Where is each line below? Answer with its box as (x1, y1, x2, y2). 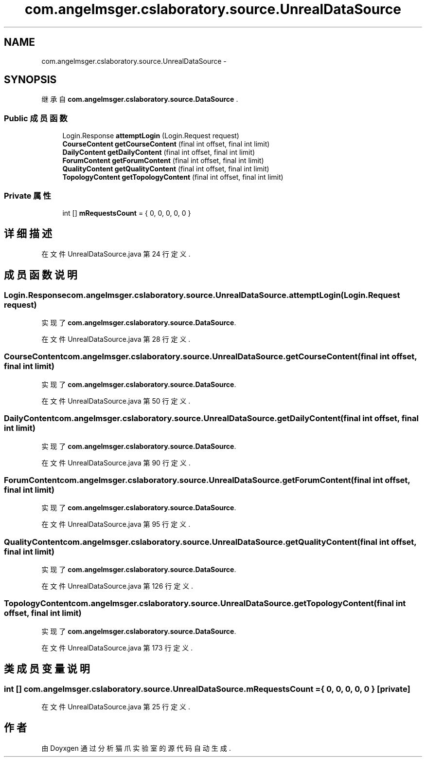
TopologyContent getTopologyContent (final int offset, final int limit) (62, 173, 284, 182)
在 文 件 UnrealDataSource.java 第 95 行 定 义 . (41, 520, 191, 529)
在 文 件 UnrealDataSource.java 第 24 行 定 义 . (41, 249, 191, 258)
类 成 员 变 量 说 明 (4, 663, 90, 675)
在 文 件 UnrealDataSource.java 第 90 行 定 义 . (41, 458, 191, 467)
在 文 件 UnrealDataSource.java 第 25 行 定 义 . (41, 702, 191, 711)
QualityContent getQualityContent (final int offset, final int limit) (62, 165, 269, 173)
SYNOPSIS (4, 74, 57, 86)
